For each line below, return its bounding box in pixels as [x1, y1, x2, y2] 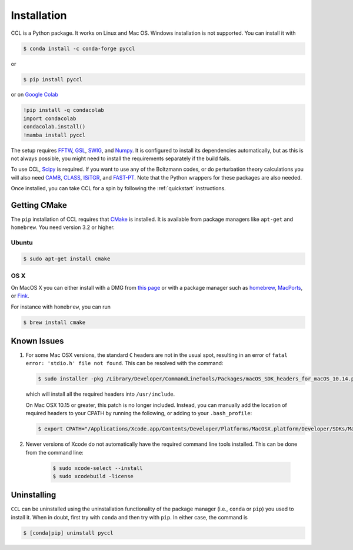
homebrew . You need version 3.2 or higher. [11, 224, 115, 231]
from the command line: [25, 449, 84, 456]
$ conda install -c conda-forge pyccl [23, 45, 135, 52]
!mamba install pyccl [23, 131, 86, 138]
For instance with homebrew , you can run [11, 303, 111, 310]
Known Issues [11, 336, 64, 346]
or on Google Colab [11, 91, 58, 98]
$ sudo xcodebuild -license [52, 473, 134, 479]
